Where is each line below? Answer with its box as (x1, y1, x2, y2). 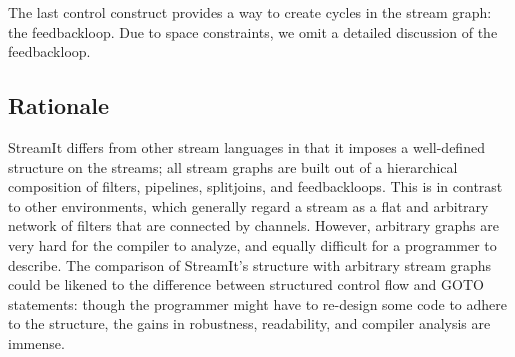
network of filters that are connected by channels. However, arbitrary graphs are (8, 215, 499, 236)
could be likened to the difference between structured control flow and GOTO (8, 274, 484, 295)
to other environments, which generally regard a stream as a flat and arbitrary (8, 195, 489, 216)
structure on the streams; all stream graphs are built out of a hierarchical (8, 156, 458, 177)
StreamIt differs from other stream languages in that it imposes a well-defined (8, 136, 485, 157)
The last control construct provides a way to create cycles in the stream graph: (8, 2, 492, 22)
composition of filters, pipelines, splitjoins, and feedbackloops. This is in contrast (8, 176, 503, 197)
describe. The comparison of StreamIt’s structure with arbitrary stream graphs (8, 254, 492, 275)
